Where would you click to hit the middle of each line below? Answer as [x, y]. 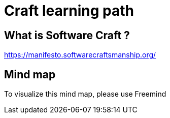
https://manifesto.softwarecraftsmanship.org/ [80, 55]
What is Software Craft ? [67, 35]
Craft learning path [69, 11]
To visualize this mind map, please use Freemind [85, 94]
